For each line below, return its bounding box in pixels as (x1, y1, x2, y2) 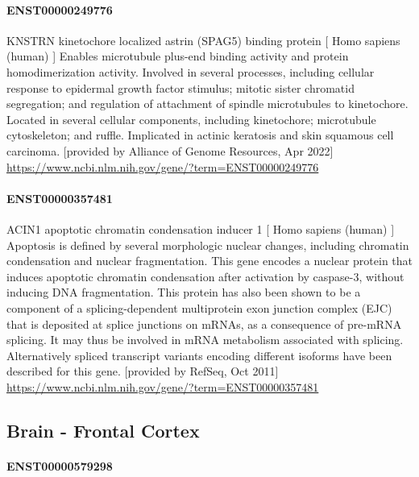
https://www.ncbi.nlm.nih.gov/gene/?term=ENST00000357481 (6, 378, 319, 395)
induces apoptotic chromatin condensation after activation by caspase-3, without (6, 268, 404, 284)
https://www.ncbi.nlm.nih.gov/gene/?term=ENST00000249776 (6, 158, 319, 175)
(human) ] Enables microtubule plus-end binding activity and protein (6, 48, 349, 64)
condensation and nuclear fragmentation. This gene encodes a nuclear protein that (6, 252, 413, 269)
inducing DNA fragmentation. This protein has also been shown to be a (6, 284, 361, 301)
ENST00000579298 (6, 457, 113, 474)
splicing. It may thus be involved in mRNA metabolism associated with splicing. (6, 331, 404, 348)
